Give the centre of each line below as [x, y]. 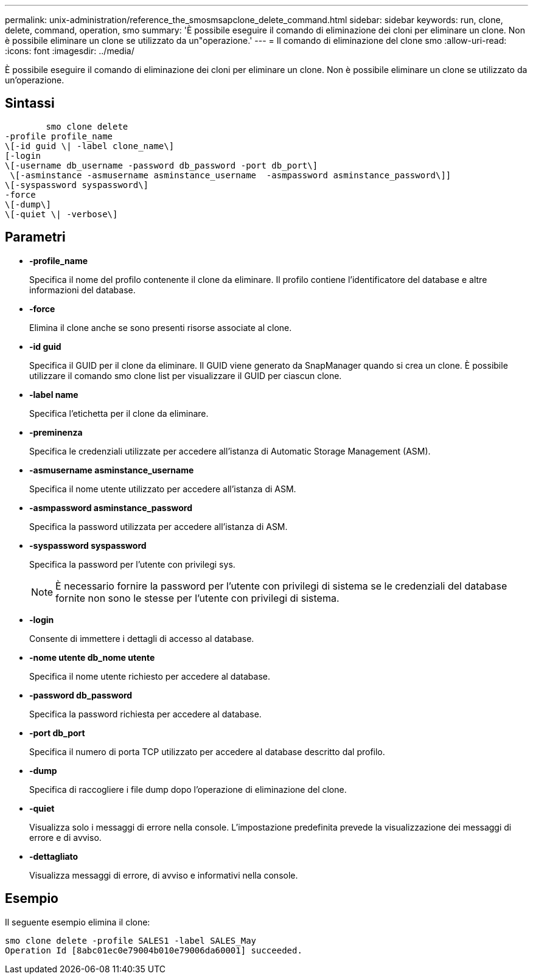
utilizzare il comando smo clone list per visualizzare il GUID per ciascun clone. [186, 375]
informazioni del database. [82, 290]
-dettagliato [54, 856]
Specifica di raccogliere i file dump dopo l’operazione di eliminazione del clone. [188, 789]
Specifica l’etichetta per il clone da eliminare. [119, 413]
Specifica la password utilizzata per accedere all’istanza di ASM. [159, 526]
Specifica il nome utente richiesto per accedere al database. [150, 676]
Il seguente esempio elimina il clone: [78, 922]
